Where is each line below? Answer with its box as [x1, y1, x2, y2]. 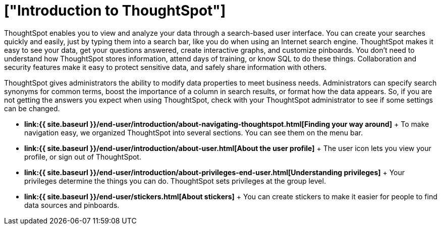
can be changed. [4, 104, 60, 113]
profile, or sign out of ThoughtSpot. [24, 152, 141, 161]
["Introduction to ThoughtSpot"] [4, 2, 226, 19]
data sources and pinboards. [24, 200, 120, 209]
